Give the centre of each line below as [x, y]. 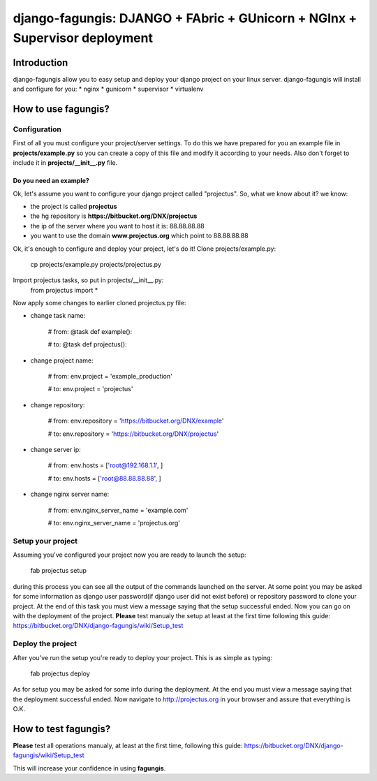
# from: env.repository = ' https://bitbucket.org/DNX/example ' [136, 421]
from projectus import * [64, 290]
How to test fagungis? [62, 729]
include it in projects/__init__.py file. [65, 163]
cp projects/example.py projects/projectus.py [96, 264]
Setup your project [45, 541]
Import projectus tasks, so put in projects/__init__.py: [88, 280]
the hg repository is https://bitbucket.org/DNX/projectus [114, 216]
